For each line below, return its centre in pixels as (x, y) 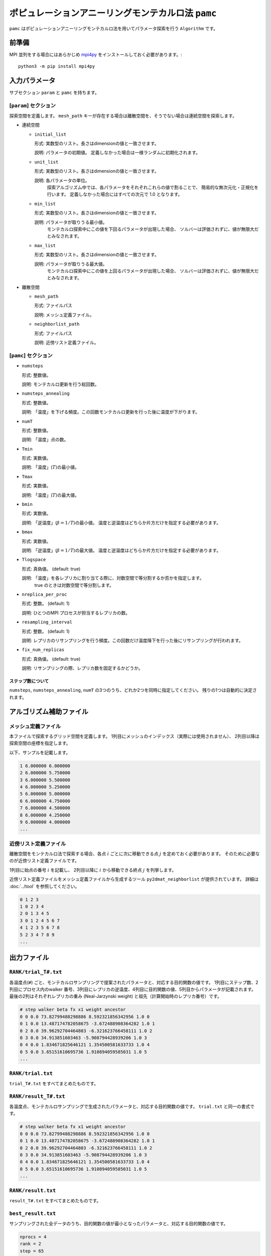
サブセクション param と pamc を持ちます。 (54, 92)
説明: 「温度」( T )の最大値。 (51, 495)
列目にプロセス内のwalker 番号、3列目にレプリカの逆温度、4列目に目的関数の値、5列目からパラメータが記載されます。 (132, 989)
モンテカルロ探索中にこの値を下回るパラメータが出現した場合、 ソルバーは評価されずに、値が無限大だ (153, 229)
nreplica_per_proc (44, 594)
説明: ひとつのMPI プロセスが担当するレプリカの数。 (76, 612)
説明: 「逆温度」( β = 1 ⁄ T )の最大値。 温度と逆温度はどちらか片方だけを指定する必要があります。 (121, 550)
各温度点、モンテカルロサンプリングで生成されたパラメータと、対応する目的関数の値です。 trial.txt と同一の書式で (132, 1107)
